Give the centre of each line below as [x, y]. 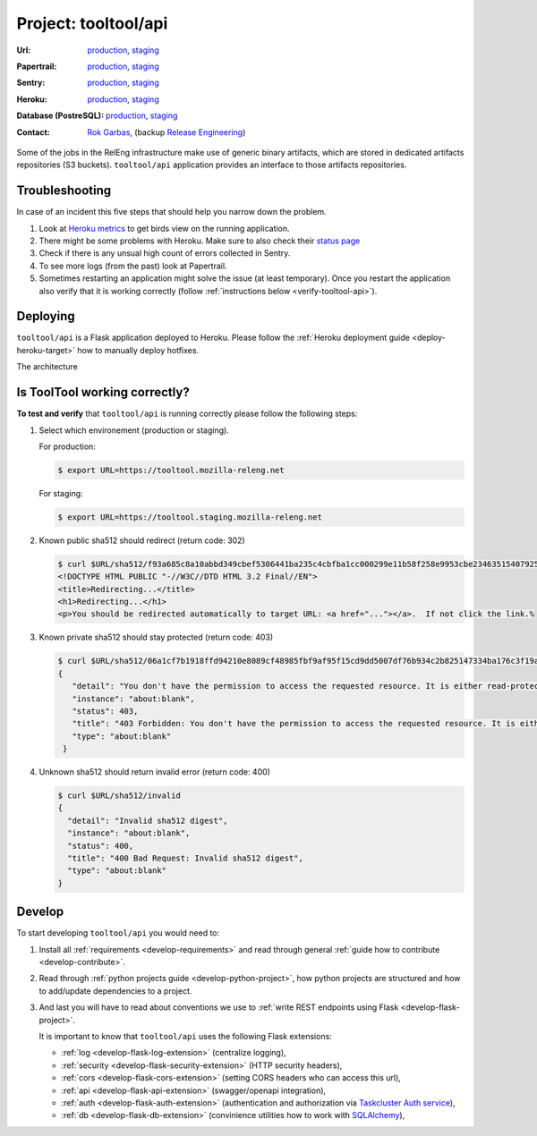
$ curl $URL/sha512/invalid [119, 796]
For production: [67, 446]
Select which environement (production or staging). [134, 430]
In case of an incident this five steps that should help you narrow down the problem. [171, 212]
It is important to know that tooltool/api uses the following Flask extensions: [186, 1037]
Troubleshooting [64, 191]
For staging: [61, 493]
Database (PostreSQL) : [60, 115]
